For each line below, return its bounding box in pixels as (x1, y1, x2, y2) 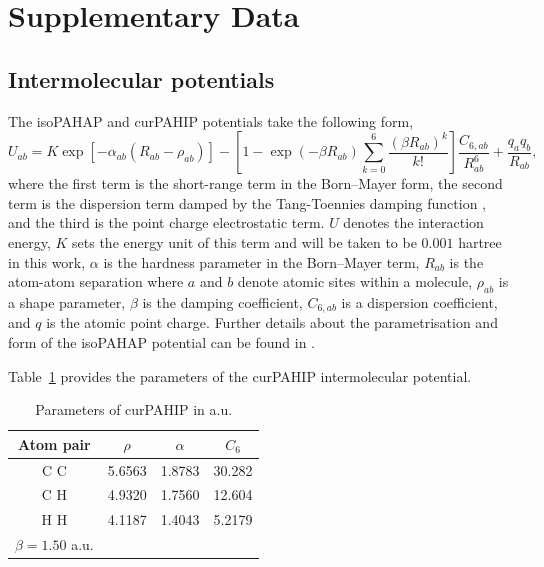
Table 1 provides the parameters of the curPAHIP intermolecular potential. (8, 365, 472, 386)
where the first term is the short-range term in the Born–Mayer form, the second (8, 173, 503, 194)
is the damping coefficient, (142, 291, 303, 312)
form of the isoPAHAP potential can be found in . (8, 331, 316, 352)
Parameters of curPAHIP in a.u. (35, 399, 233, 420)
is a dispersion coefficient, (341, 291, 498, 312)
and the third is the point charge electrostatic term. (8, 212, 325, 233)
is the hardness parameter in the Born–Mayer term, (103, 251, 420, 272)
